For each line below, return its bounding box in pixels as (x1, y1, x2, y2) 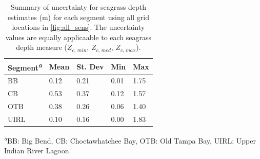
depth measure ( (16, 42, 67, 52)
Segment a (8, 60, 42, 73)
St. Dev (76, 61, 104, 72)
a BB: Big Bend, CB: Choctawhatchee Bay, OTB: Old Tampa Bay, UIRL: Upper (4, 133, 256, 146)
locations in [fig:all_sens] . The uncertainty (12, 22, 145, 32)
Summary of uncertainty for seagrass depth (10, 2, 146, 12)
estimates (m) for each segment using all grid (7, 11, 149, 22)
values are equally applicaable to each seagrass (5, 31, 152, 42)
